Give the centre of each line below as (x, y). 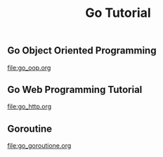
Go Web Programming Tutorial (75, 90)
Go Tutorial (118, 13)
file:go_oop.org (29, 68)
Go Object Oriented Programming (82, 51)
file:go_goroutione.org (39, 146)
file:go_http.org (30, 106)
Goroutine (30, 128)
